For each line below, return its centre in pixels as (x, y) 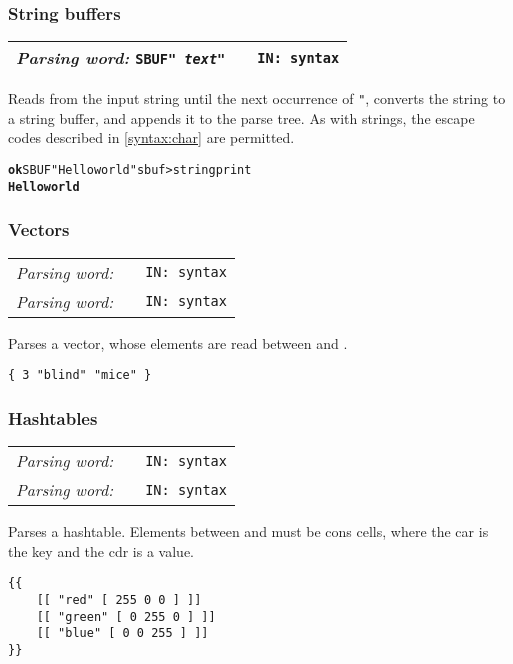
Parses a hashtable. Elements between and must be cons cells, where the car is (248, 531)
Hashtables (53, 417)
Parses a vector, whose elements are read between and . (178, 342)
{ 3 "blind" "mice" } (80, 375)
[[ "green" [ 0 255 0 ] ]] (126, 616)
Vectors (39, 229)
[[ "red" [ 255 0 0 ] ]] (119, 599)
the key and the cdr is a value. (101, 550)
